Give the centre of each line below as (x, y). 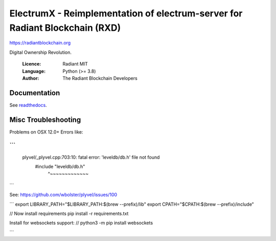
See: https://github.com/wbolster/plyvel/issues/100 (63, 195)
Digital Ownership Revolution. (40, 52)
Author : (31, 78)
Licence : (32, 64)
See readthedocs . (28, 105)
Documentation (35, 93)
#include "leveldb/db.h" (60, 167)
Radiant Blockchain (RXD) (65, 28)
